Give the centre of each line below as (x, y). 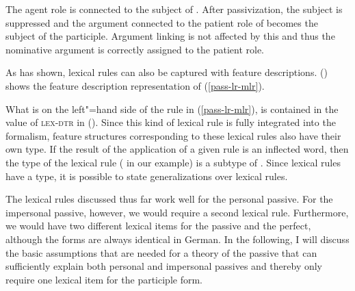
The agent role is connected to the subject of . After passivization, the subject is (174, 9)
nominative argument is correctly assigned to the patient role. (135, 49)
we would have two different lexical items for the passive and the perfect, (158, 226)
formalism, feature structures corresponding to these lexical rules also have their (173, 135)
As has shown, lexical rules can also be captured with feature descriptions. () (167, 72)
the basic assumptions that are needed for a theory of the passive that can (161, 252)
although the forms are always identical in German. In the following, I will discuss (177, 239)
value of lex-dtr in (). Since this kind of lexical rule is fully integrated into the (171, 122)
